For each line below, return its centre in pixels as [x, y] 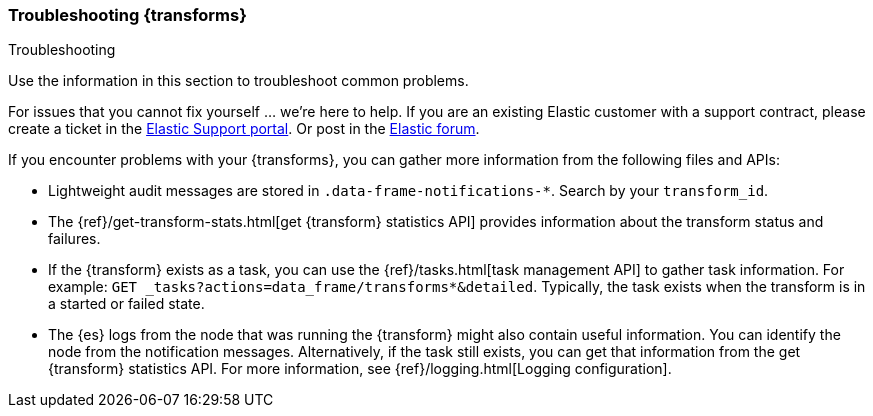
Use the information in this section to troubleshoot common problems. [238, 81]
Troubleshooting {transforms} [127, 15]
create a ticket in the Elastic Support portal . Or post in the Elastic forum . [244, 129]
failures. [74, 239]
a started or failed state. [126, 304]
